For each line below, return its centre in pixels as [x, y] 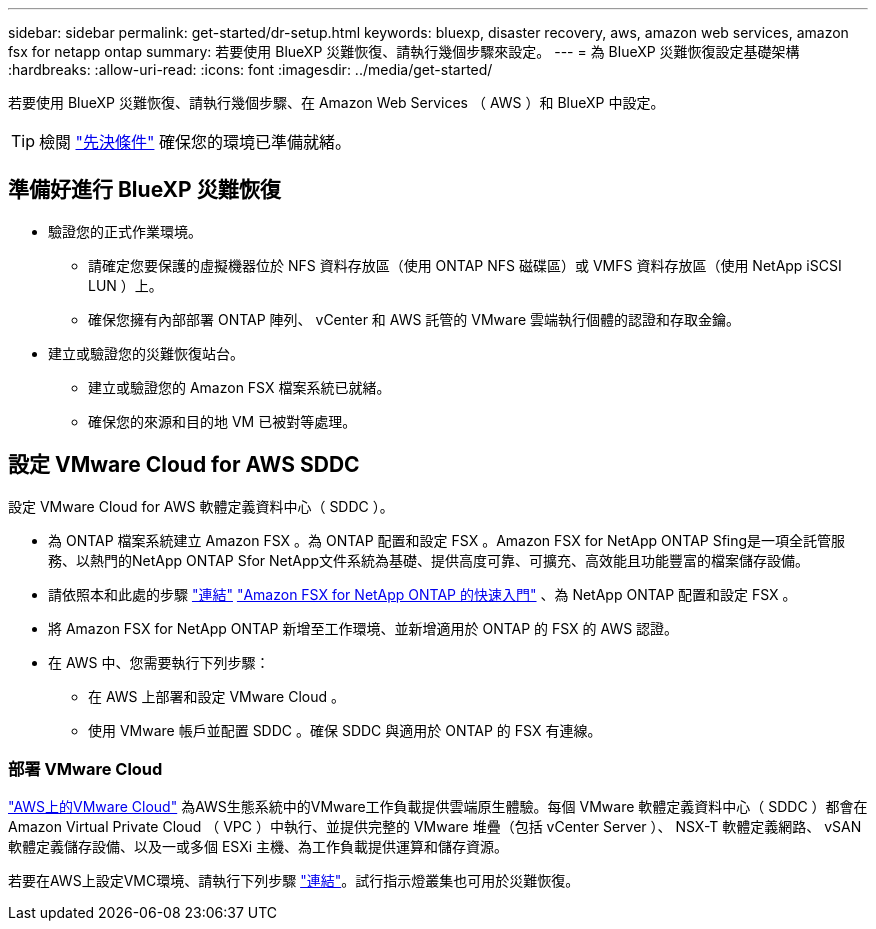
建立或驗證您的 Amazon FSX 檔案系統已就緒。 [239, 387]
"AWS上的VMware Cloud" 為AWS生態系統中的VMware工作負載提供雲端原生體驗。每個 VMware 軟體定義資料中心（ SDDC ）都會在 [438, 807]
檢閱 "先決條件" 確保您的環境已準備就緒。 [195, 142]
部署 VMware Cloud [85, 769]
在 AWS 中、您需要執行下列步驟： [159, 662]
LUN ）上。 [125, 285]
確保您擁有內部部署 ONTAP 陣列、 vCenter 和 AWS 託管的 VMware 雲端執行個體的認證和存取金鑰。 [414, 319]
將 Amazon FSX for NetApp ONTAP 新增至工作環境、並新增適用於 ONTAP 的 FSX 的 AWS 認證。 [363, 628]
